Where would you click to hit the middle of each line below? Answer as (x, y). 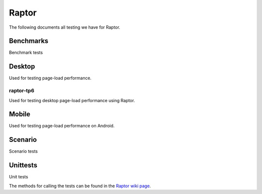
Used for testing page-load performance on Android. (62, 126)
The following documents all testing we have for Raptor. (65, 27)
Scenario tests (24, 151)
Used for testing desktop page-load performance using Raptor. (72, 100)
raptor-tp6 (22, 91)
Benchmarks (29, 41)
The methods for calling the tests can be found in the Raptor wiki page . (80, 186)
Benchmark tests (26, 53)
